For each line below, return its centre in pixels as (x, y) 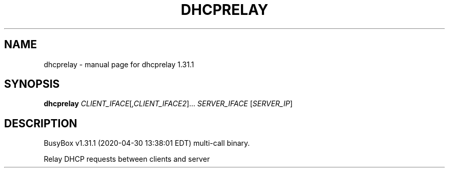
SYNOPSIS (32, 84)
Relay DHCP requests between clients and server (127, 159)
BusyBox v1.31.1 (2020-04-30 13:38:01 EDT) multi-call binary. (147, 143)
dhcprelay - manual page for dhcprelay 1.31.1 (119, 64)
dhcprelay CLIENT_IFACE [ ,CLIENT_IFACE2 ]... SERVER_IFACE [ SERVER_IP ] (168, 104)
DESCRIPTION (41, 123)
